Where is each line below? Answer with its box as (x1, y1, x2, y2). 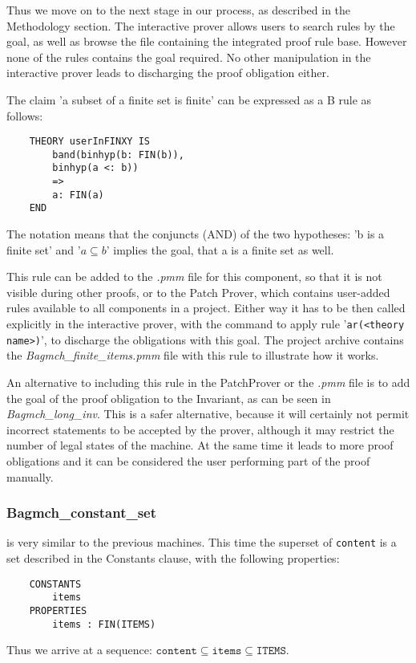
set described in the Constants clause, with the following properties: (6, 550, 340, 566)
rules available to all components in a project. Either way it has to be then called (6, 299, 406, 316)
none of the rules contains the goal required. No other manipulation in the (6, 48, 371, 65)
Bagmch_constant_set (6, 502, 157, 523)
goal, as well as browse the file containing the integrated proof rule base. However (6, 33, 407, 50)
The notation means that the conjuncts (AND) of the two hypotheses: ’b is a (6, 226, 385, 242)
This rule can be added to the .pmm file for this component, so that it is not (6, 268, 382, 285)
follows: (6, 107, 43, 124)
